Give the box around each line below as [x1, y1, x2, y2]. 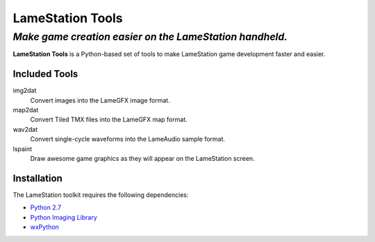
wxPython [30, 223, 59, 232]
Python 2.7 [30, 203, 62, 211]
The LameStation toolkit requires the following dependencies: [12, 191, 189, 199]
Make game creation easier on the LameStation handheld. [12, 31, 288, 43]
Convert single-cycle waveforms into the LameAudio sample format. [30, 135, 226, 144]
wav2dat [12, 125, 38, 133]
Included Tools [12, 68, 78, 80]
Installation [12, 172, 62, 184]
